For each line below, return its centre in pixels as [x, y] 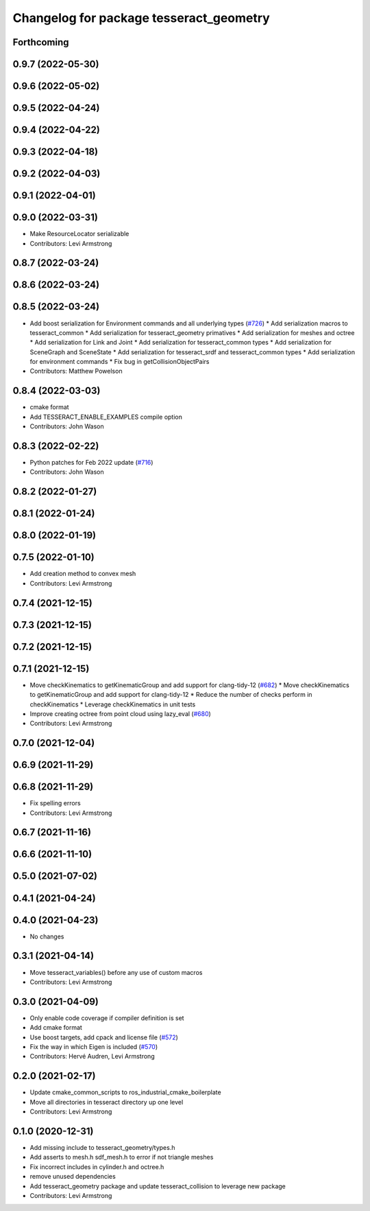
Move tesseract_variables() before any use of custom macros [116, 972]
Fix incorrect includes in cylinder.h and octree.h [97, 1166]
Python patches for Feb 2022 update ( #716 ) [91, 463]
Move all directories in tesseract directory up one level [107, 1102]
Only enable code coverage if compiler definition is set [107, 1018]
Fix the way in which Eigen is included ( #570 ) [94, 1046]
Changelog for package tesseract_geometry [141, 18]
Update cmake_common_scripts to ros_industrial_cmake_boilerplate [126, 1092]
